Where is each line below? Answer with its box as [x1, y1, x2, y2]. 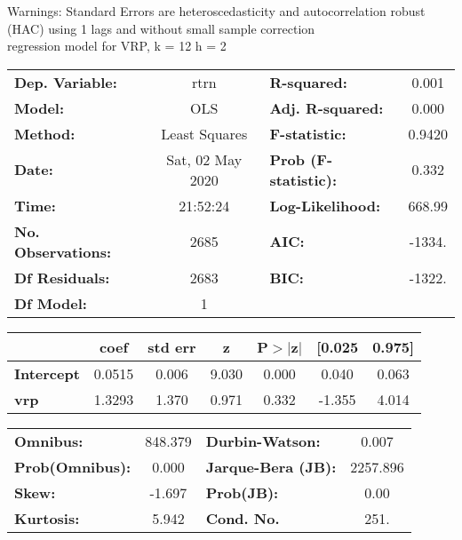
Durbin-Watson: [205, 430, 321, 451]
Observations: [14, 241, 112, 262]
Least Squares [161, 123, 248, 144]
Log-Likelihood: [269, 195, 381, 216]
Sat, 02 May [166, 148, 243, 170]
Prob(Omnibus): [14, 456, 131, 477]
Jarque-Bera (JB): [205, 456, 337, 477]
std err [147, 336, 196, 357]
